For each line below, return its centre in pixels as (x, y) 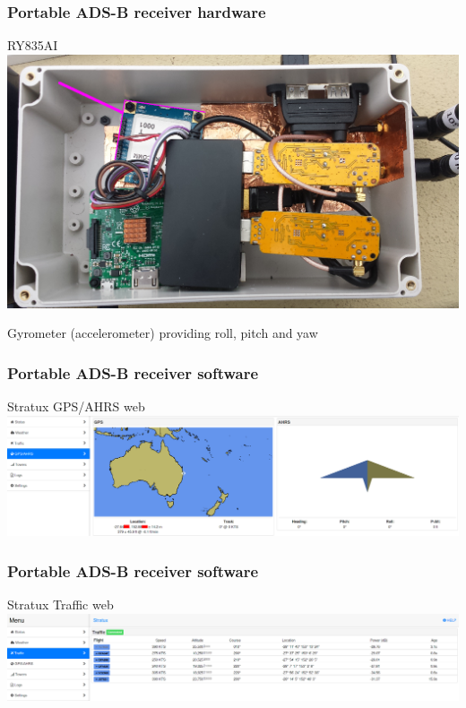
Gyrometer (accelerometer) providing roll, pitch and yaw (163, 333)
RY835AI (33, 45)
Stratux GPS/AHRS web (76, 406)
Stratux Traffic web (60, 604)
